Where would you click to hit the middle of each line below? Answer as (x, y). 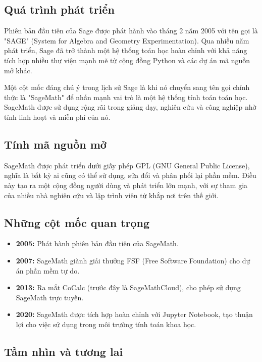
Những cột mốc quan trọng (77, 222)
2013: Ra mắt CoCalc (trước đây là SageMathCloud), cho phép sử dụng (128, 287)
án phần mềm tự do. (48, 270)
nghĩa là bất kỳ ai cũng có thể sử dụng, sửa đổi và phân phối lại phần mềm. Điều (130, 175)
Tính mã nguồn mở (55, 144)
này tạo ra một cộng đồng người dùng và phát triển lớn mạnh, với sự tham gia (126, 185)
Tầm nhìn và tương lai (64, 351)
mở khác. (18, 70)
